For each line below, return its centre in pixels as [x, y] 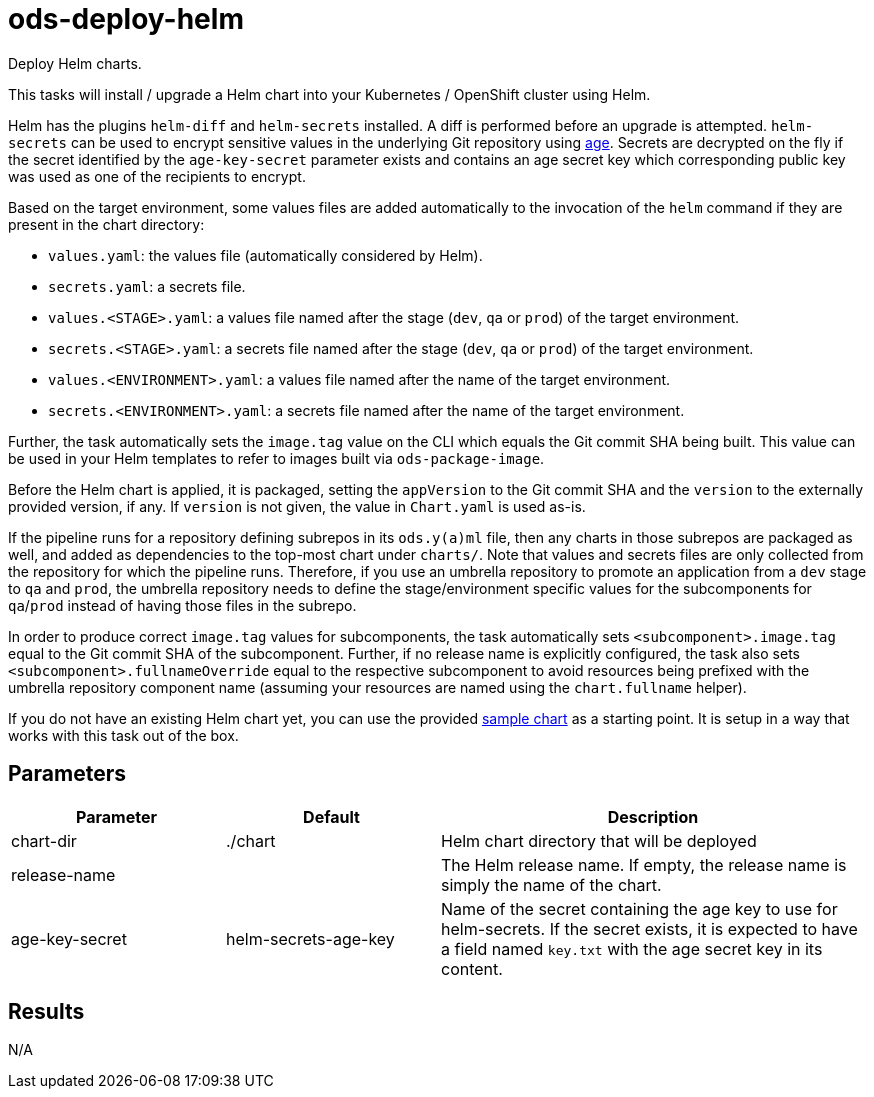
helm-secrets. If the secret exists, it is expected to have [649, 928]
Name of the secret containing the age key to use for [639, 908]
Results [46, 1012]
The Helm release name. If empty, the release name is [644, 864]
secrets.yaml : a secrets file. [147, 286]
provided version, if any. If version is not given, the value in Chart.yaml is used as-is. [297, 506]
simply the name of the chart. [551, 884]
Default [331, 816]
